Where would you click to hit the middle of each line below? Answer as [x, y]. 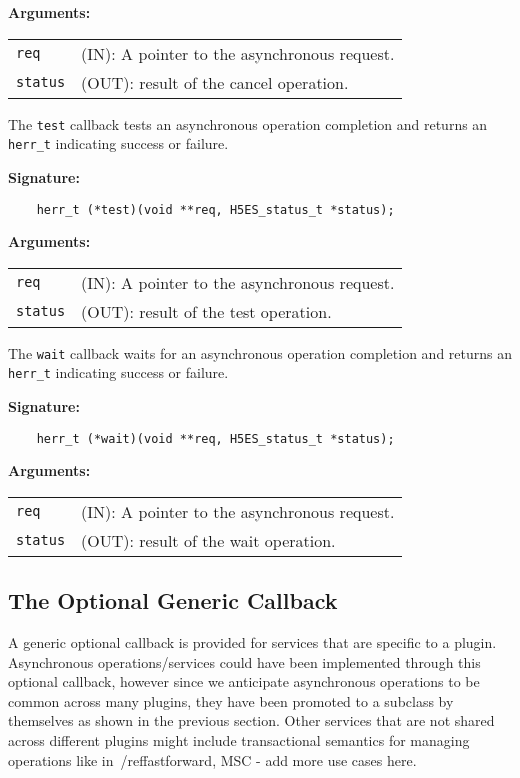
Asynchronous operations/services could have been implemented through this [244, 661]
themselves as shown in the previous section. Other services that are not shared [251, 720]
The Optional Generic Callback [173, 600]
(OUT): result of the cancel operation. [215, 82]
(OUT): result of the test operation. [206, 311]
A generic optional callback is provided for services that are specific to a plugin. [252, 642]
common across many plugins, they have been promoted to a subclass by [231, 700]
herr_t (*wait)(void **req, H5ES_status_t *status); [215, 438]
